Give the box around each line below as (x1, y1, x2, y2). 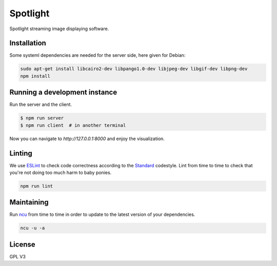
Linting (9, 149, 33, 158)
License (9, 240, 35, 249)
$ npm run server (20, 115, 64, 121)
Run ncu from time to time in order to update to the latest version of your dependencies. (9, 211, 195, 217)
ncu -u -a (20, 225, 45, 231)
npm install (20, 73, 51, 79)
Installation (9, 39, 46, 48)
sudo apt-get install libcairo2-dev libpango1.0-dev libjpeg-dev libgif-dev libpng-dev (20, 66, 248, 72)
